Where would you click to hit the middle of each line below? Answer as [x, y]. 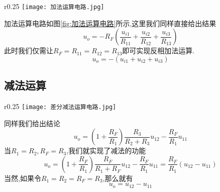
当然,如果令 [23, 178]
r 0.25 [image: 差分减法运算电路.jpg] [60, 106]
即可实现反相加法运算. [158, 51]
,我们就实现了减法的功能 [106, 151]
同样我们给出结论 [32, 123]
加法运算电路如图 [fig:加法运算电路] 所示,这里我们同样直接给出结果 [110, 23]
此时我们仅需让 [29, 51]
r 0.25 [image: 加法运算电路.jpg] [54, 6]
